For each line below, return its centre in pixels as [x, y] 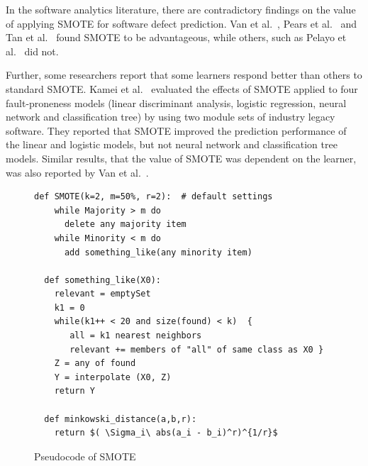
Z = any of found [95, 364]
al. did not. [32, 51]
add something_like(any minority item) [158, 252]
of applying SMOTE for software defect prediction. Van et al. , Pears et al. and [182, 23]
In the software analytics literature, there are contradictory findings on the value [181, 9]
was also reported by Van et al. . [77, 172]
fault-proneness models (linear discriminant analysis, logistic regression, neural [176, 102]
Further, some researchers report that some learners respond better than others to [184, 75]
